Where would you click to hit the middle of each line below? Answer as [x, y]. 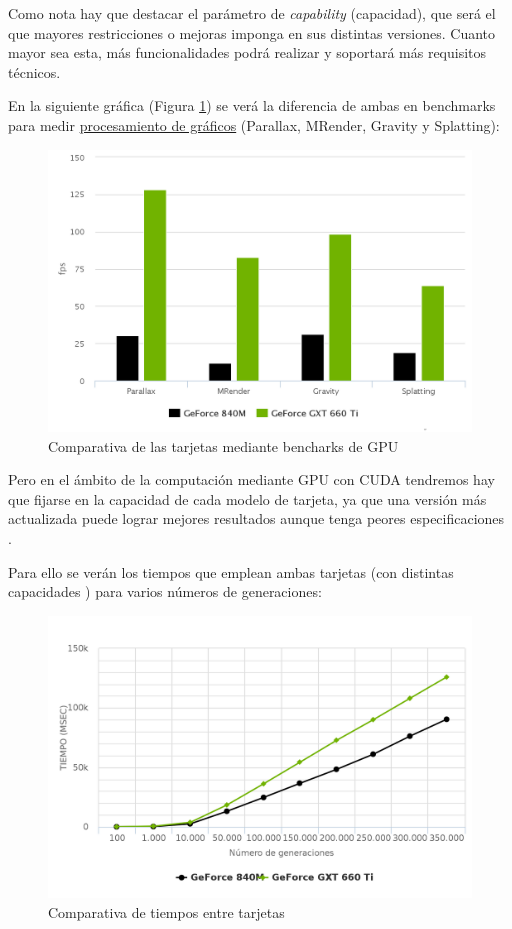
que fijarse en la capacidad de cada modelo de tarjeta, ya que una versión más [247, 498]
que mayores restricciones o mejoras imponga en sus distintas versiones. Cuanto [252, 32]
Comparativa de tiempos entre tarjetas [166, 911]
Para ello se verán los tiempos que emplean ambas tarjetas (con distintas [231, 571]
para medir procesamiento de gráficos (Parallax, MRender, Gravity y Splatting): [254, 124]
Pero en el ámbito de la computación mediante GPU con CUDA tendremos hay [251, 479]
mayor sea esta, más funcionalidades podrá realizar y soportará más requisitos [247, 52]
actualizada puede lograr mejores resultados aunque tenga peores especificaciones [256, 518]
